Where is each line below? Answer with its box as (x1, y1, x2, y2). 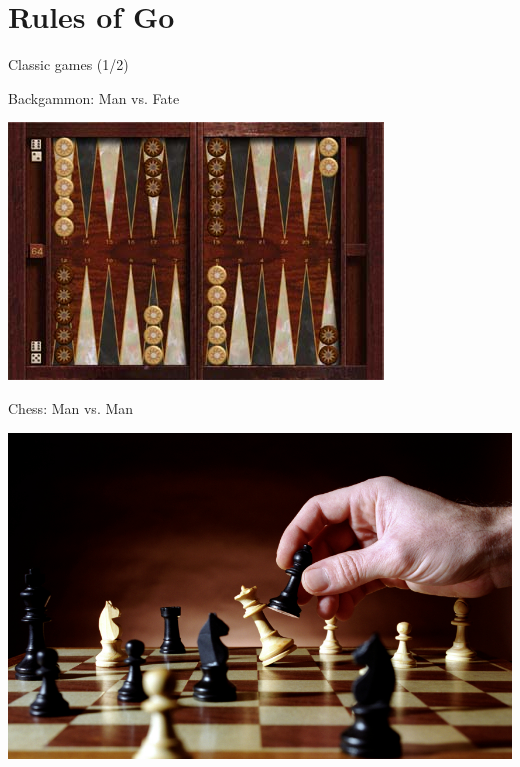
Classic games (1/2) (8, 54, 129, 75)
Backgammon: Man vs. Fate (8, 87, 180, 108)
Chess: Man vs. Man (8, 397, 134, 418)
